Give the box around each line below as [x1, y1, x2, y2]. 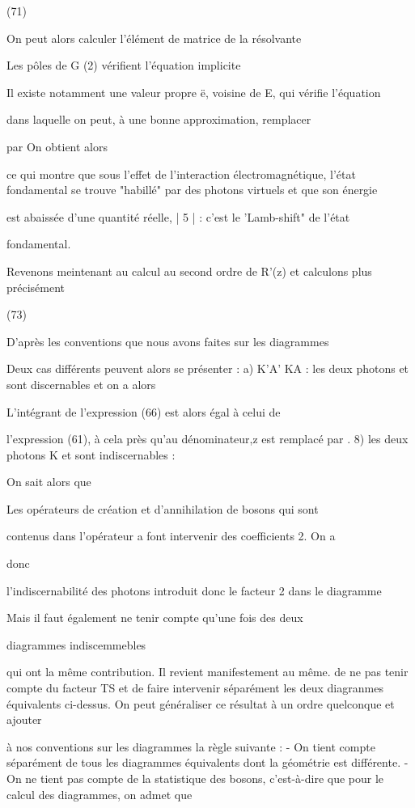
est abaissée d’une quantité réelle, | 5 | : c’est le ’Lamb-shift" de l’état [6, 208, 350, 225]
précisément [6, 278, 66, 295]
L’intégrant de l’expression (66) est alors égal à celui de [6, 403, 281, 420]
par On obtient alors [6, 137, 108, 154]
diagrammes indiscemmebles [6, 636, 146, 653]
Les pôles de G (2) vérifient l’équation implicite [6, 57, 241, 74]
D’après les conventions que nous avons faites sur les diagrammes [6, 332, 329, 349]
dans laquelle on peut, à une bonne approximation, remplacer [6, 111, 311, 128]
